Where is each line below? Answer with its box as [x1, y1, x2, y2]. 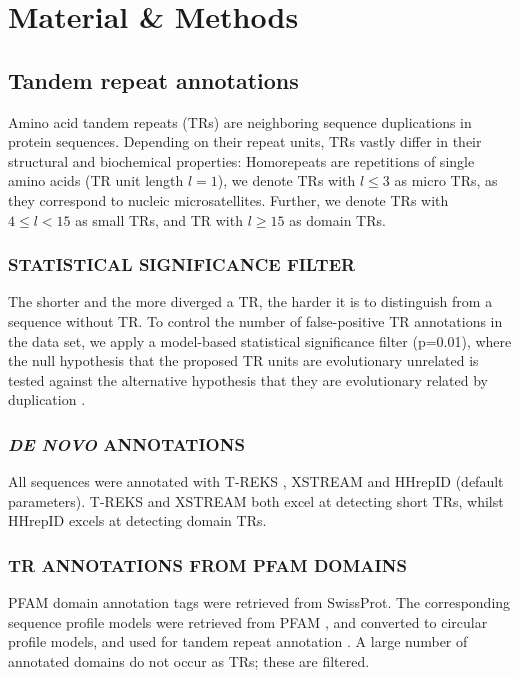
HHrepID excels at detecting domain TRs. [8, 510, 267, 531]
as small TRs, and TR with [75, 209, 243, 230]
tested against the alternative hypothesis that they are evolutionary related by [8, 369, 488, 390]
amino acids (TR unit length [8, 170, 184, 191]
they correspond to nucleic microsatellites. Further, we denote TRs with [8, 189, 449, 210]
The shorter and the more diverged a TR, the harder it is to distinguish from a [8, 291, 493, 312]
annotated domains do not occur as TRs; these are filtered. [8, 650, 370, 671]
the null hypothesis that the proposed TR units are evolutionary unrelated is [8, 350, 479, 371]
